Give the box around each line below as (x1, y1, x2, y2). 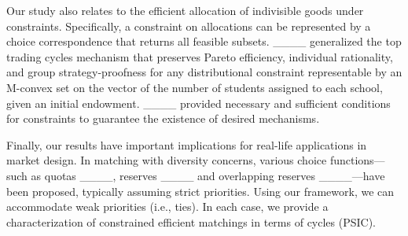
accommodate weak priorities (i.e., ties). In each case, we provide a (6, 198, 329, 215)
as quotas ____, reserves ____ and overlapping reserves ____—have (31, 167, 385, 183)
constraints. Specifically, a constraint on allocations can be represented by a (6, 17, 371, 34)
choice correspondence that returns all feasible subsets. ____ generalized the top (6, 33, 402, 50)
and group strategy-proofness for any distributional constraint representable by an (6, 64, 402, 80)
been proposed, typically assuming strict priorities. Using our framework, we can (6, 183, 395, 199)
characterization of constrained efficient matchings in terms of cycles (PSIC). (6, 213, 377, 230)
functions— (329, 152, 385, 168)
